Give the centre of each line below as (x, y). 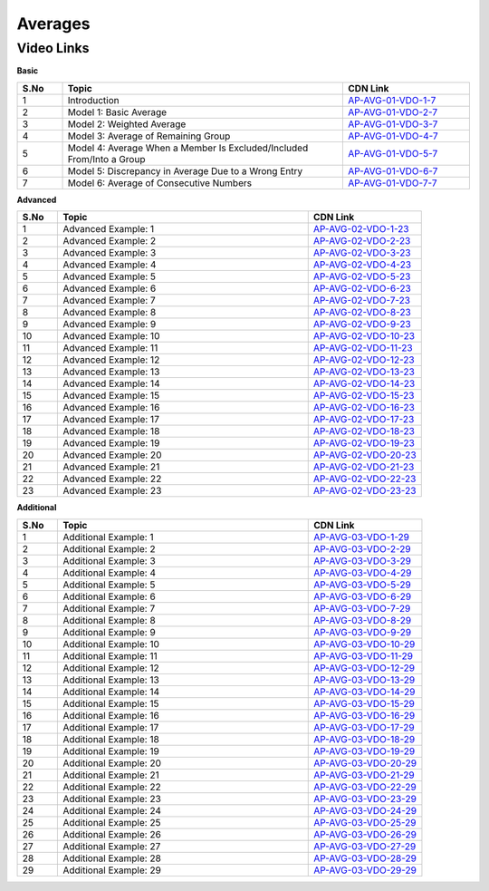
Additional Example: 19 (111, 751)
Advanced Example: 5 (110, 276)
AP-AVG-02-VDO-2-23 (362, 241)
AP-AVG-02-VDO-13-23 (364, 372)
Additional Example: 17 (111, 727)
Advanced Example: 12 (111, 360)
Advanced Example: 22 (112, 479)
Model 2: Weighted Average (127, 124)
